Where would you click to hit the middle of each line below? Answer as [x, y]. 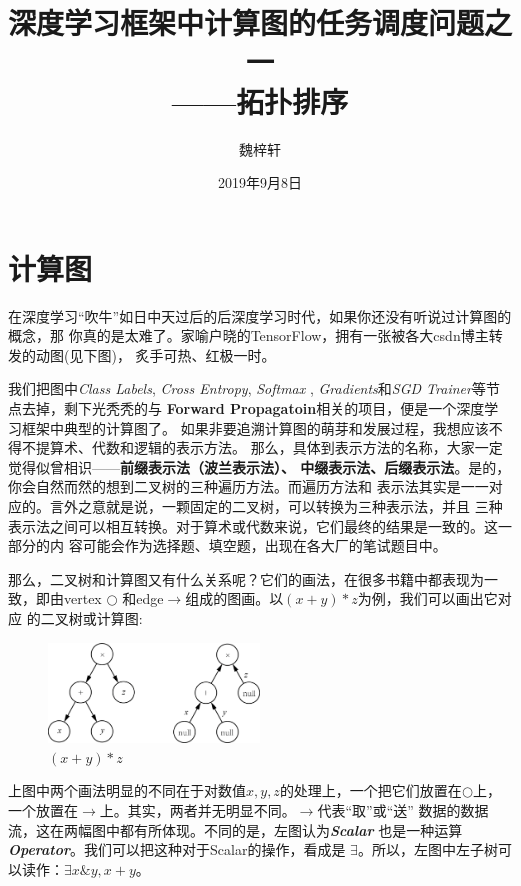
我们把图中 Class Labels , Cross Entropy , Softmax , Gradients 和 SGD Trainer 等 [247, 388]
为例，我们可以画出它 [427, 598]
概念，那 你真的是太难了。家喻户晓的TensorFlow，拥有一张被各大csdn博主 [248, 335]
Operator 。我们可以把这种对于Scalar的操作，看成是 [177, 849]
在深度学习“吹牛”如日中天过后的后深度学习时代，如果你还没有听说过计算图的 [260, 315]
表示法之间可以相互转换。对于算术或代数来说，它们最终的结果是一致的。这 [253, 525]
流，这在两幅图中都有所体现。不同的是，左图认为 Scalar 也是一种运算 [235, 829]
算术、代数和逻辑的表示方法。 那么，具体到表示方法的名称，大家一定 [276, 447]
